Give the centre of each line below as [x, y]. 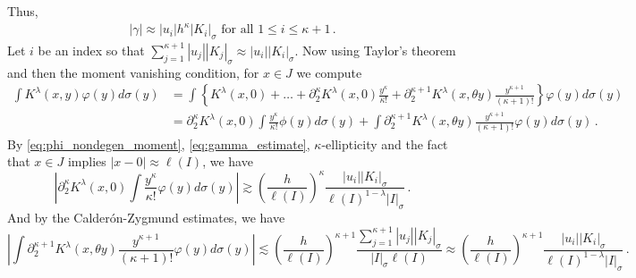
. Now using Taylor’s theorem [375, 50]
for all [237, 30]
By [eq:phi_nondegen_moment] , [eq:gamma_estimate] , [159, 143]
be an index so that [91, 50]
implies [87, 161]
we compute [329, 72]
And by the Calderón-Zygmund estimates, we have [146, 217]
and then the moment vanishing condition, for [133, 72]
